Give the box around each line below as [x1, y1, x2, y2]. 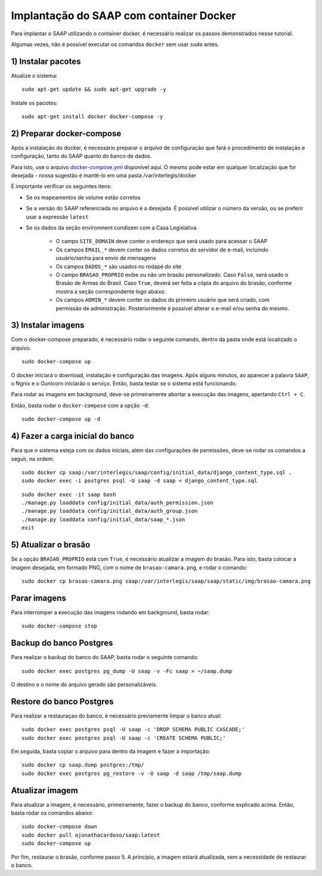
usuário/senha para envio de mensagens [55, 255, 156, 262]
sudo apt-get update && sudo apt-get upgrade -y [21, 86, 166, 93]
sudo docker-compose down [21, 823, 98, 830]
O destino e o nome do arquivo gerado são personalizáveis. [11, 681, 157, 688]
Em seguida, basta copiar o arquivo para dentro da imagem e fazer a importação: [11, 748, 211, 755]
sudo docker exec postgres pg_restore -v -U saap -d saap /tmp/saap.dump [21, 770, 242, 777]
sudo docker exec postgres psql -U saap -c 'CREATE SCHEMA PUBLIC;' [21, 734, 226, 741]
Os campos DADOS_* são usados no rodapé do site [55, 263, 182, 270]
